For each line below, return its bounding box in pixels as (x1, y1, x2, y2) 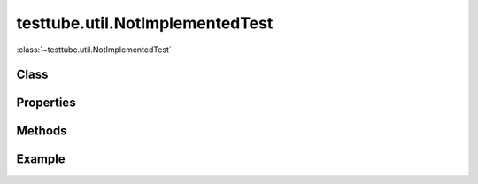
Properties (16, 96, 76, 111)
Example (16, 151, 66, 167)
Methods (16, 124, 67, 139)
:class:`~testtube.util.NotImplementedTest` (16, 44, 172, 55)
